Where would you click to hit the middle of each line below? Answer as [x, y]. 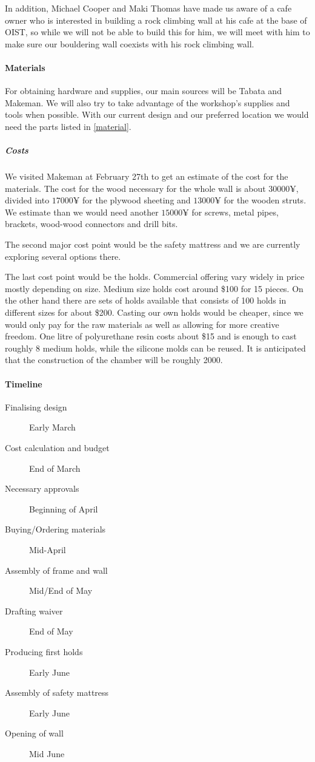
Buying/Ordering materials [55, 529]
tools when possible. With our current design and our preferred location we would [157, 114]
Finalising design [36, 407]
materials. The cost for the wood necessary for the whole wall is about [135, 188]
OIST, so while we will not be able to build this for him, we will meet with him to [157, 32]
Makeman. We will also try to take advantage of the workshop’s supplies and [148, 102]
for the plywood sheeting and [136, 200]
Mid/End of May [61, 590]
